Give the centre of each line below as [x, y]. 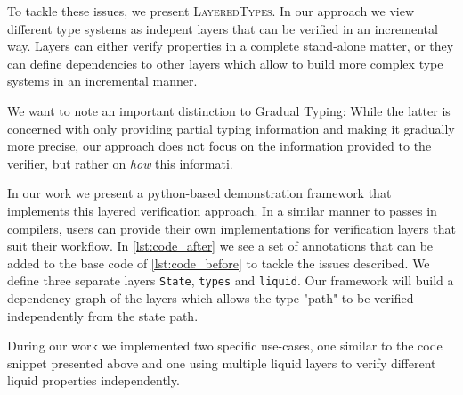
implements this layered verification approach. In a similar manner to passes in [222, 210]
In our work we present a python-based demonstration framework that [199, 193]
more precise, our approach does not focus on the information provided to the [219, 146]
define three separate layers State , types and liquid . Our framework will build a [231, 280]
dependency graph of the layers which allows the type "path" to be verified [211, 297]
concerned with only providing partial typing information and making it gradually [231, 128]
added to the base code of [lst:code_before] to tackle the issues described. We [219, 263]
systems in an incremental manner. [102, 81]
